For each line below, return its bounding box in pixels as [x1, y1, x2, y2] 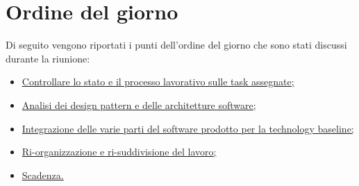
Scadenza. [22, 167, 64, 182]
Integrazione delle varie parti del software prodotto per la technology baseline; [22, 121, 354, 135]
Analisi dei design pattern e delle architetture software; [22, 97, 256, 112]
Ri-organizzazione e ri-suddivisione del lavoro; [22, 144, 217, 159]
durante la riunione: [6, 51, 90, 65]
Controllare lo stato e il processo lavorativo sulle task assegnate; [22, 74, 294, 89]
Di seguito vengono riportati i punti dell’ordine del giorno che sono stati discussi [6, 37, 347, 52]
